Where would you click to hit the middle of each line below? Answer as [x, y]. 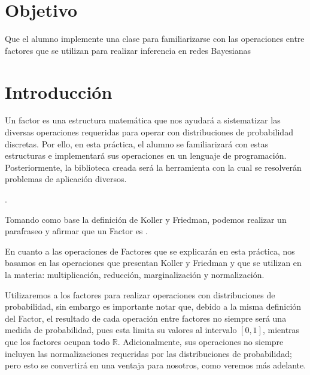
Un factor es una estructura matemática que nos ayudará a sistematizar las [143, 120]
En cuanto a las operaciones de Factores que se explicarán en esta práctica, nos [150, 251]
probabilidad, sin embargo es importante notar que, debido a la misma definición [153, 306]
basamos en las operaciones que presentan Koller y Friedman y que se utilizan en [153, 263]
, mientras [281, 330]
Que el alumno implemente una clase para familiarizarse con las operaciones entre [155, 39]
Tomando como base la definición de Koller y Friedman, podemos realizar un [146, 219]
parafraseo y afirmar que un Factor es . [76, 231]
